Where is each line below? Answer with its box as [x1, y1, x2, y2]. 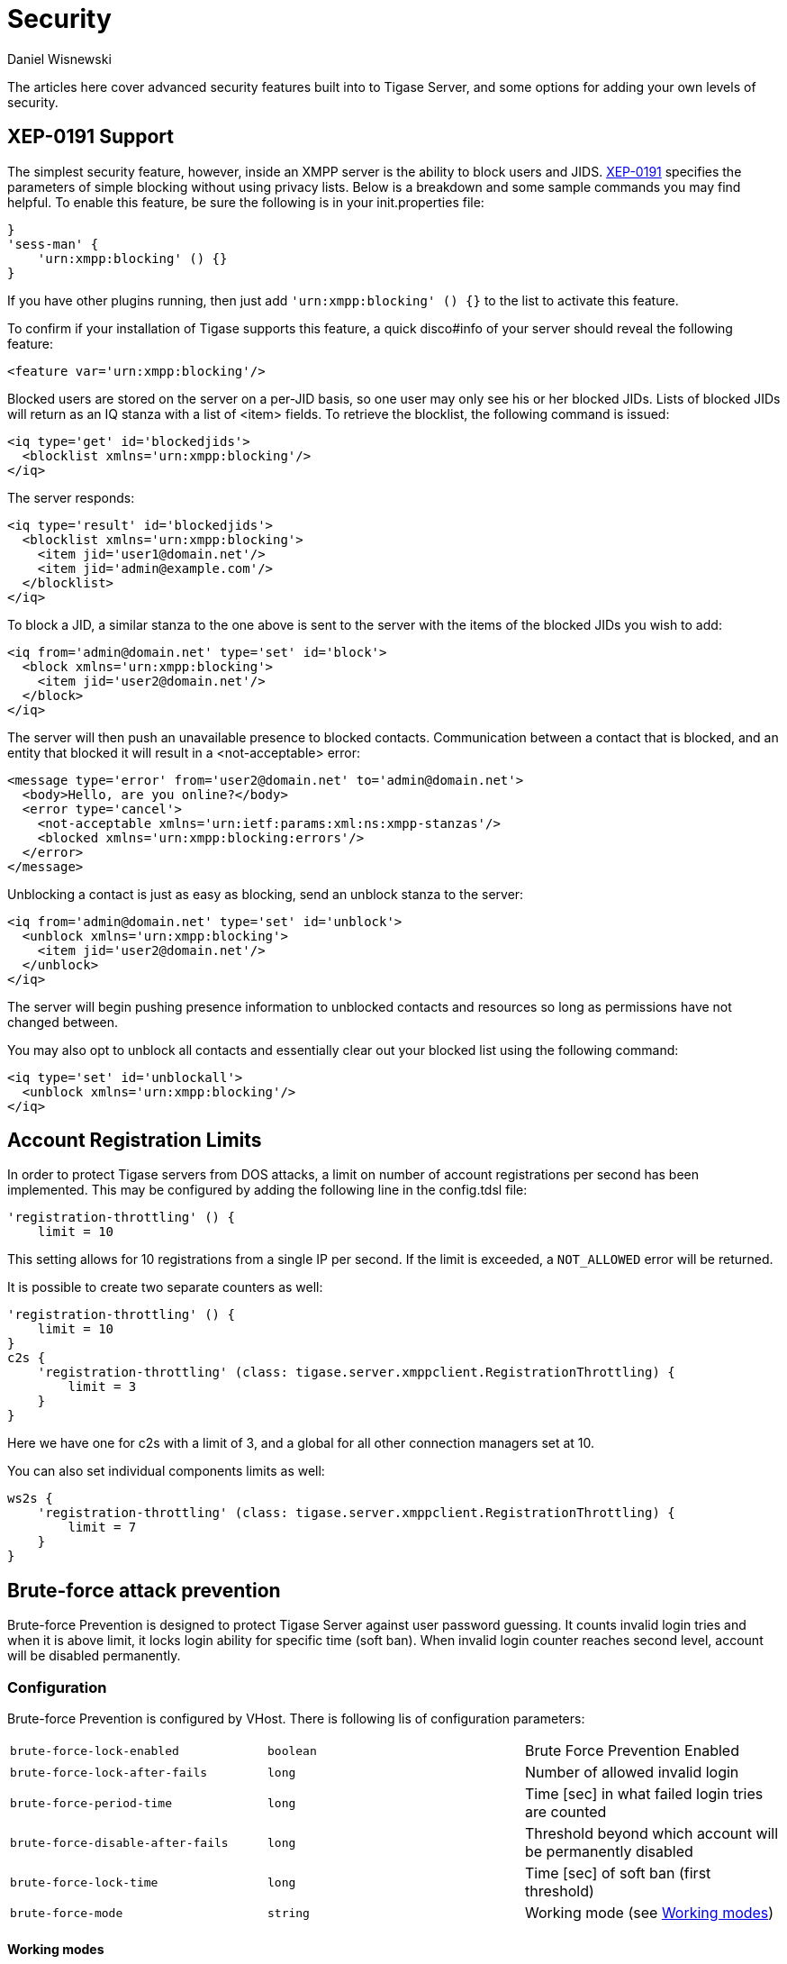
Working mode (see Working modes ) [524, 1904, 774, 1923]
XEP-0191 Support [7, 125, 174, 149]
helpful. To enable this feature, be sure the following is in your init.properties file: [7, 194, 484, 210]
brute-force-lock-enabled [10, 1743, 179, 1758]
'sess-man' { [7, 236, 99, 251]
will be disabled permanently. [7, 1648, 181, 1664]
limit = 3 [68, 1379, 137, 1395]
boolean [267, 1743, 317, 1758]
